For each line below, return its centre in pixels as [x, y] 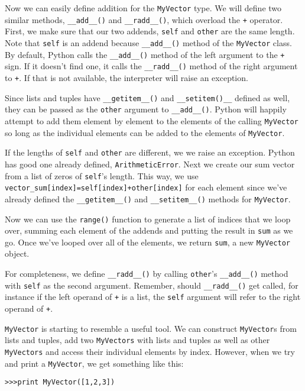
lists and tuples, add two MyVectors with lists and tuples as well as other [137, 340]
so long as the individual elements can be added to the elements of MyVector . [145, 132]
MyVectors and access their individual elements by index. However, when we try [150, 351]
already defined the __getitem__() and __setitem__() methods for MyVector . [148, 198]
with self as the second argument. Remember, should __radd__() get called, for [152, 285]
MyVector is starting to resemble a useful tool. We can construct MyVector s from [151, 328]
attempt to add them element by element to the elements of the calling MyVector [152, 120]
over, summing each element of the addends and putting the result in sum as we [149, 230]
